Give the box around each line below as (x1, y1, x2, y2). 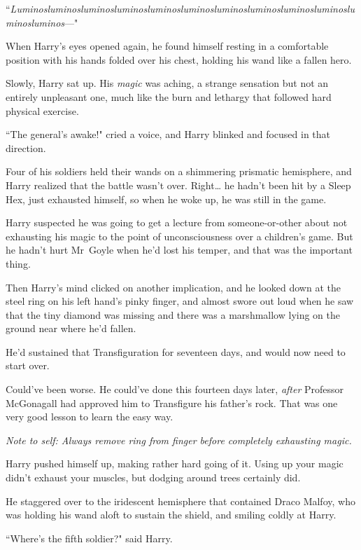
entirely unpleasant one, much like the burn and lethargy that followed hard (6, 89, 332, 104)
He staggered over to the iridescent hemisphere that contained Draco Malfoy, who (6, 493, 355, 508)
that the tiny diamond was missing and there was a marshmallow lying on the (6, 307, 341, 322)
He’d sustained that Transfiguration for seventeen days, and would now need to (6, 344, 346, 359)
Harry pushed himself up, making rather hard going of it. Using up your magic (6, 456, 344, 471)
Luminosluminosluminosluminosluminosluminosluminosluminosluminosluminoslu (10, 1, 355, 15)
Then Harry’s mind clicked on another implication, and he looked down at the (6, 280, 341, 294)
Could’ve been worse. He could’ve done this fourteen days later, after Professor (6, 382, 344, 397)
